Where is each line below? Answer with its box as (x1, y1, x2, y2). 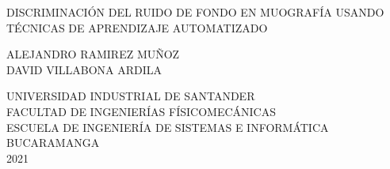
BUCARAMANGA (6, 134, 100, 151)
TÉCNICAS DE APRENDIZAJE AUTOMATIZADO (6, 19, 268, 36)
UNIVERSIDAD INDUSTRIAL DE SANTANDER (6, 88, 255, 104)
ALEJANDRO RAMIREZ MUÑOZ (6, 46, 180, 62)
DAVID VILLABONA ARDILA (6, 61, 162, 77)
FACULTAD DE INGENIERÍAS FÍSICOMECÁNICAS (6, 103, 277, 119)
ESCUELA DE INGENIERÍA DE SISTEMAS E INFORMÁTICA (6, 118, 329, 135)
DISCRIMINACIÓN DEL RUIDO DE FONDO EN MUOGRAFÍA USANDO (6, 4, 384, 20)
